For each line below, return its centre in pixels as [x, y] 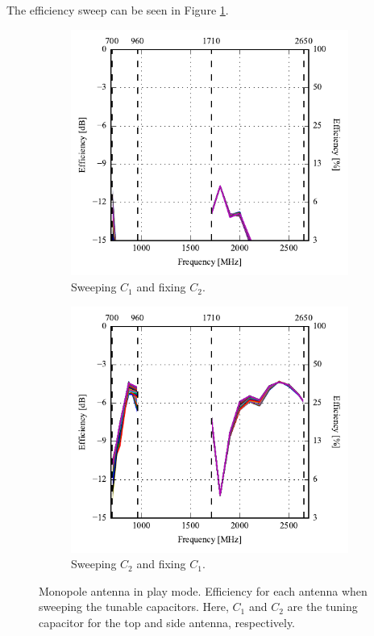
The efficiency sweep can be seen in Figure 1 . [118, 10]
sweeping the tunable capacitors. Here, [134, 607]
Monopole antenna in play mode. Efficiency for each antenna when [203, 590]
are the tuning [322, 607]
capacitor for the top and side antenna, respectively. [167, 622]
